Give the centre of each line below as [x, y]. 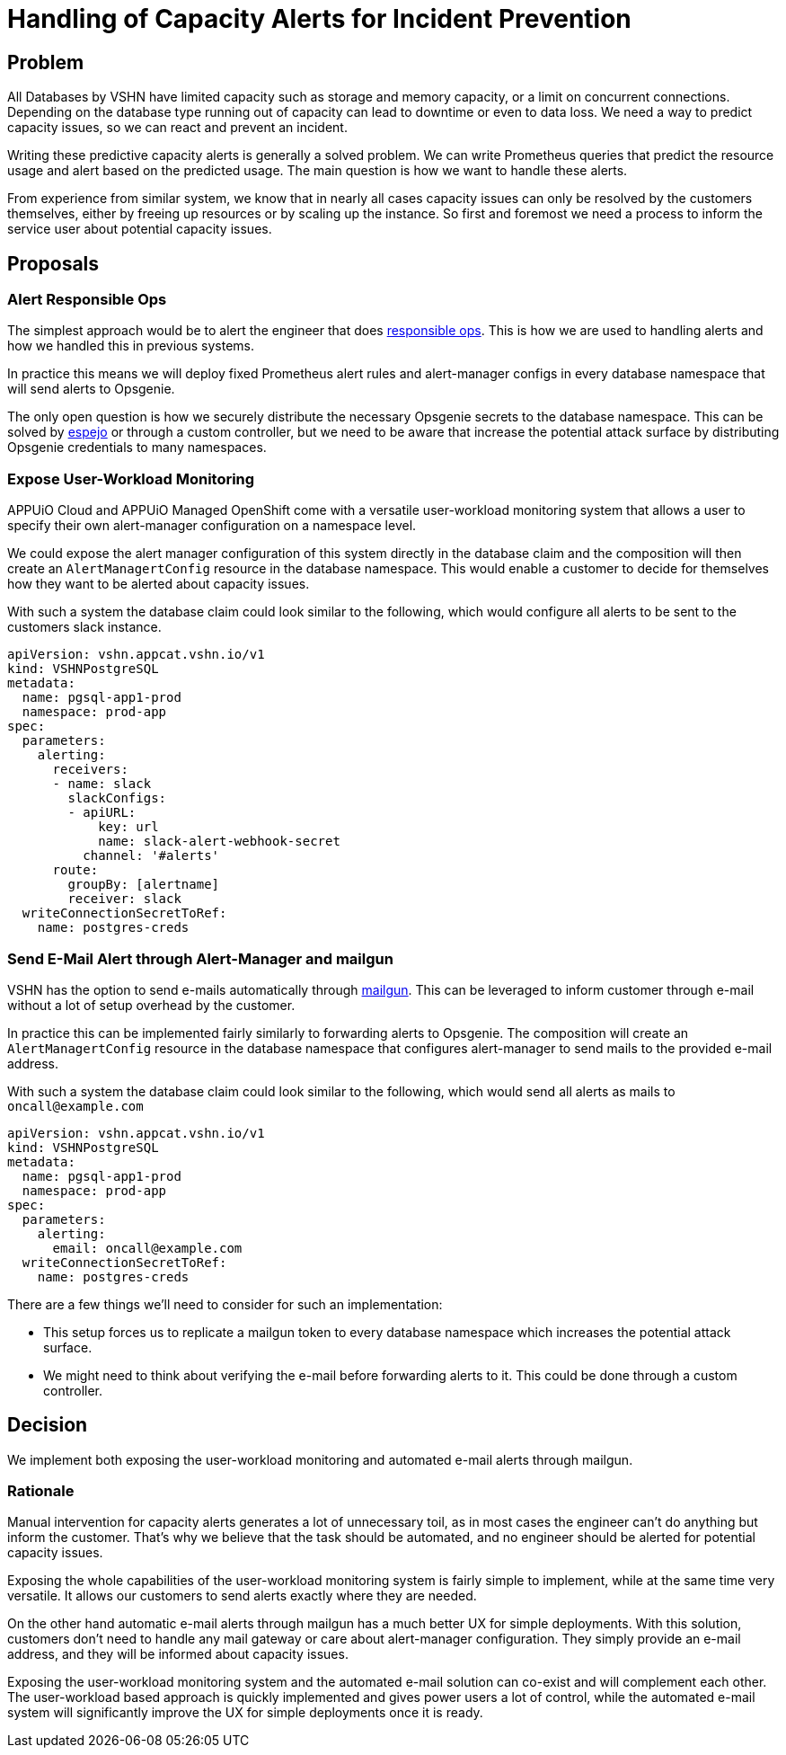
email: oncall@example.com [147, 1248]
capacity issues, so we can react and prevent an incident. [177, 128]
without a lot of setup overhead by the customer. [151, 1005]
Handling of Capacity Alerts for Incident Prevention [319, 19]
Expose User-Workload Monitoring [131, 479]
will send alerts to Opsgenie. [91, 389]
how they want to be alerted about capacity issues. [159, 584]
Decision [48, 1425]
